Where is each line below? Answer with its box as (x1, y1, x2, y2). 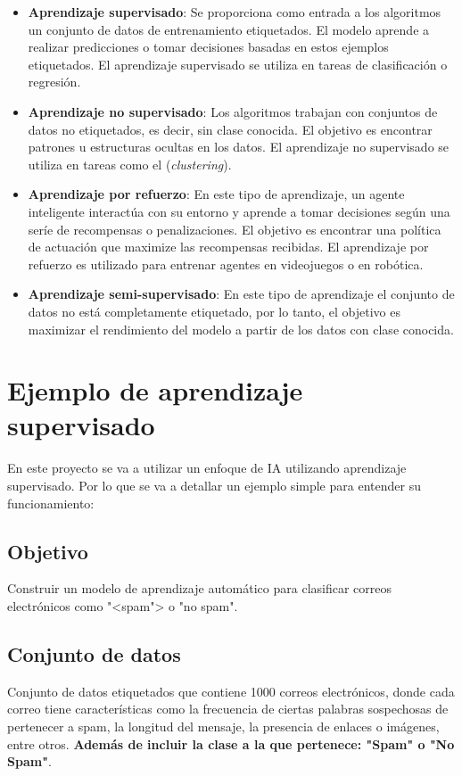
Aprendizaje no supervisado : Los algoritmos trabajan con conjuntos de (28, 102, 438, 120)
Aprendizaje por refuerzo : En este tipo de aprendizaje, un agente (28, 185, 405, 203)
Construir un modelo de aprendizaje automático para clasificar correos (7, 579, 392, 598)
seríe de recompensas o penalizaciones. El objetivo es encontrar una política (28, 219, 441, 238)
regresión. (28, 72, 81, 91)
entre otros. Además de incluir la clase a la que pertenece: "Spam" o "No (7, 734, 455, 753)
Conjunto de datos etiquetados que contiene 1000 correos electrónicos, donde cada (7, 681, 455, 700)
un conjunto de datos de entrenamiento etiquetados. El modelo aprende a (28, 20, 430, 38)
